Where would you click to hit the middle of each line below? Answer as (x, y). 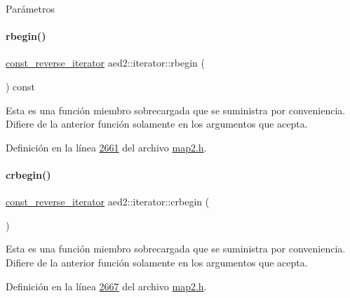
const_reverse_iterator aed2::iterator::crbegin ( (108, 202)
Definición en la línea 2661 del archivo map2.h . (106, 147)
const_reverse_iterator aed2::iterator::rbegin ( (105, 63)
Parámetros (30, 8)
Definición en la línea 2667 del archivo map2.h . (106, 286)
